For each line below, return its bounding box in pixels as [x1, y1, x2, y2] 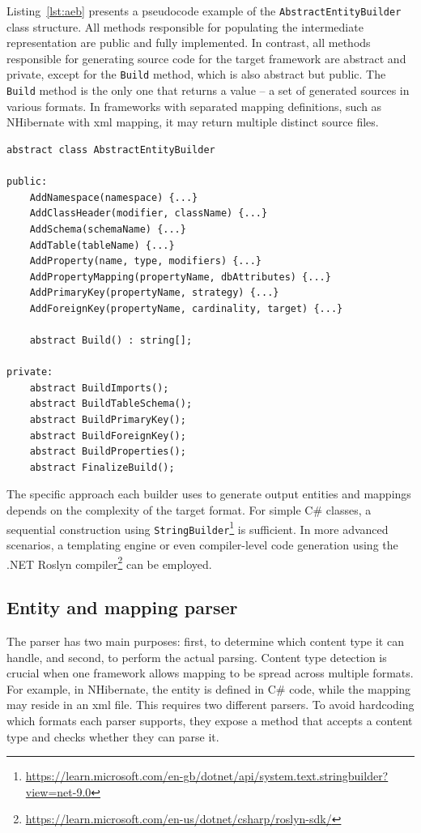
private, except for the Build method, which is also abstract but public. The [6, 66, 386, 83]
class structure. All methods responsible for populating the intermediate [6, 18, 364, 35]
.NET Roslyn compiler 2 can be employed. [6, 553, 212, 572]
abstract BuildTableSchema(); [29, 398, 193, 410]
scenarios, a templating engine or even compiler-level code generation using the [6, 536, 398, 553]
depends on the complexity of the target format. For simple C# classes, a [6, 502, 372, 518]
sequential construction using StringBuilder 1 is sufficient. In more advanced [6, 518, 389, 537]
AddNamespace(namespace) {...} [29, 191, 198, 203]
